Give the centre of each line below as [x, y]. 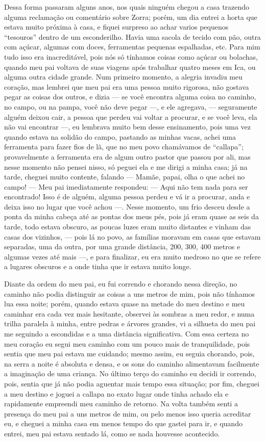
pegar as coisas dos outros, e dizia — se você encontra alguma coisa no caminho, [130, 97]
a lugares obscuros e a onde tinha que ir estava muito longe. [98, 266]
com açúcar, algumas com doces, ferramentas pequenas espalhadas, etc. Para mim [132, 47]
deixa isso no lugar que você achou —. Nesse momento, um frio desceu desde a [127, 206]
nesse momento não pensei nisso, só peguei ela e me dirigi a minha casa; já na [126, 166]
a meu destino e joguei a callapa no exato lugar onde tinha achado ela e [116, 393]
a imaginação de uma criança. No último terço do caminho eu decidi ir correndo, [130, 373]
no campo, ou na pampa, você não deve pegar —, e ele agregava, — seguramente [131, 106]
